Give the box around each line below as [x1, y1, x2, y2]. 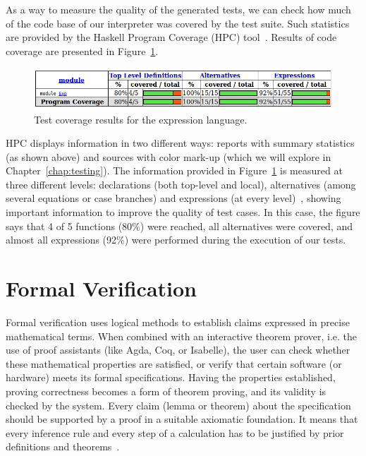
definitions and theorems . [6, 439, 120, 454]
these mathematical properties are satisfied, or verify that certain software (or [6, 356, 342, 371]
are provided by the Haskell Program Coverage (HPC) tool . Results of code [6, 30, 337, 44]
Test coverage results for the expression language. [34, 112, 248, 126]
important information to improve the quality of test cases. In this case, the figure [6, 205, 360, 220]
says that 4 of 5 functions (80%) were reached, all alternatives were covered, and [6, 218, 353, 233]
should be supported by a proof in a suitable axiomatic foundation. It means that [6, 412, 358, 426]
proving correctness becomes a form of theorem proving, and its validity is [6, 383, 327, 398]
